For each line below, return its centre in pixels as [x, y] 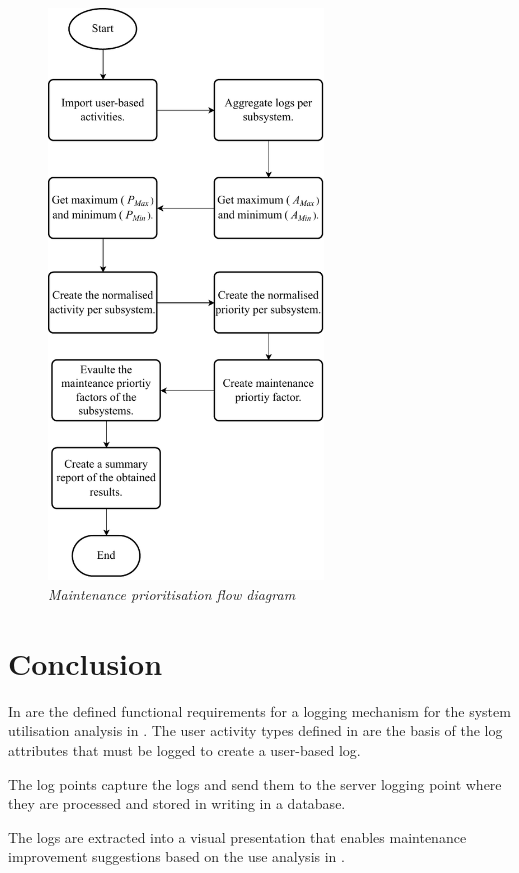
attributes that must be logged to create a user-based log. [184, 749]
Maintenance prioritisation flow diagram [172, 594]
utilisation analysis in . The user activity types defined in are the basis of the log [255, 730]
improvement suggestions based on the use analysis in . [176, 856]
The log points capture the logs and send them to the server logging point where [255, 783]
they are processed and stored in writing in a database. [177, 803]
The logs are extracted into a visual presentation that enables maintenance [237, 836]
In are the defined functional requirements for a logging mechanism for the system [259, 710]
